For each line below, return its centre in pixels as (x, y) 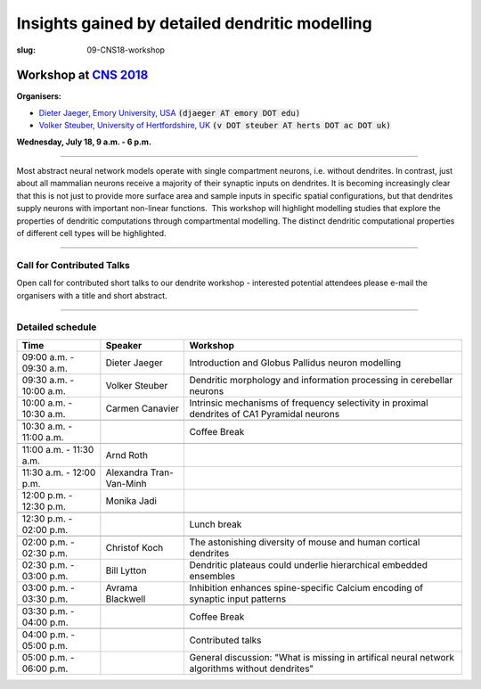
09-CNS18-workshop (126, 50)
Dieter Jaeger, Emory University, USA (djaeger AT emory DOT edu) (170, 112)
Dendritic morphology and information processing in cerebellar (321, 380)
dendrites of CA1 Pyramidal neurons (265, 414)
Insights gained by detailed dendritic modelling (195, 23)
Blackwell (126, 599)
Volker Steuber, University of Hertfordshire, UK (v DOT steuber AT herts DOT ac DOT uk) (215, 126)
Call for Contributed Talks (73, 265)
